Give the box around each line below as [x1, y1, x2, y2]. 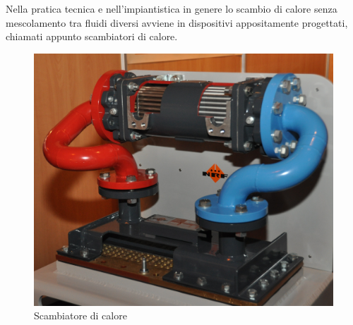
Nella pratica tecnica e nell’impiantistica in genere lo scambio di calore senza [6, 1, 337, 16]
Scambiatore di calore [34, 308, 127, 323]
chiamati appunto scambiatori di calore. [6, 29, 178, 44]
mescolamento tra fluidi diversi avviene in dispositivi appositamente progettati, [6, 15, 348, 30]
